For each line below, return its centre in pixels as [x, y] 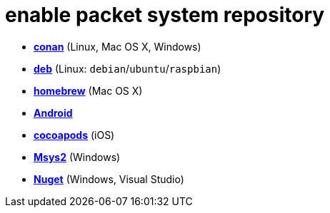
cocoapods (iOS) [74, 135]
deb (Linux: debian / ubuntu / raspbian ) [127, 68]
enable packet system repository [165, 15]
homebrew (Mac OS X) [88, 90]
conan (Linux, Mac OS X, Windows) [117, 46]
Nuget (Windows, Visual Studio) [109, 179]
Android [53, 113]
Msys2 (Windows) [77, 157]
